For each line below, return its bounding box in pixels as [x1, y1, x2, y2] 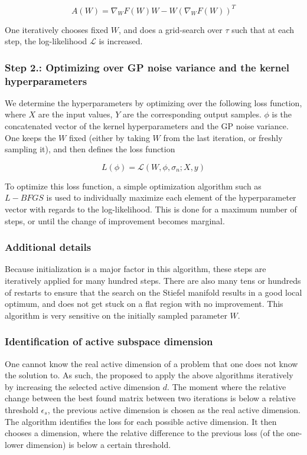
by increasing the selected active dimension [5, 380, 161, 392]
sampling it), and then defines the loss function [5, 143, 175, 155]
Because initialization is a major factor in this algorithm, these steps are [5, 263, 266, 275]
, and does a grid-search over [119, 23, 223, 35]
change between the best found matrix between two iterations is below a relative [5, 392, 296, 404]
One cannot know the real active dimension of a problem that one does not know [5, 357, 298, 369]
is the [272, 108, 292, 120]
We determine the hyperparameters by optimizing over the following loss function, [5, 96, 302, 109]
